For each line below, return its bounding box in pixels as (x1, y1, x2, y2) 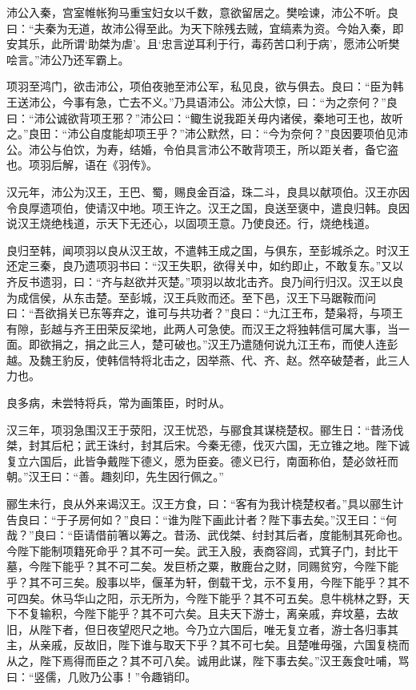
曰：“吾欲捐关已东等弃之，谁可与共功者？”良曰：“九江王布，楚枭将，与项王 (6, 305, 403, 321)
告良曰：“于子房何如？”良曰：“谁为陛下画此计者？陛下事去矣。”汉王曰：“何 (6, 510, 398, 527)
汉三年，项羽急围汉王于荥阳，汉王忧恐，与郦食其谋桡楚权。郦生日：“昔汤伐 (6, 421, 404, 438)
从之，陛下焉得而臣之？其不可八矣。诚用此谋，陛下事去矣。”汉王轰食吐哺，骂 (6, 652, 410, 668)
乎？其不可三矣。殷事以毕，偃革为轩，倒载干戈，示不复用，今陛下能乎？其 (6, 574, 398, 590)
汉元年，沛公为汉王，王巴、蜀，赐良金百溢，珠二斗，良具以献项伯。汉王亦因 (6, 183, 410, 200)
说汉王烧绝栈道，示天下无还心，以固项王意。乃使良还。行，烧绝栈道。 (6, 215, 376, 232)
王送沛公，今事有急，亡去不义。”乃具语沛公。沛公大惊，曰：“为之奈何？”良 (6, 93, 398, 110)
